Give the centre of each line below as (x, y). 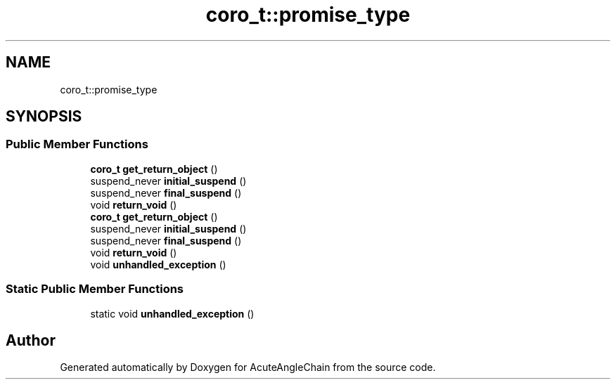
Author (31, 340)
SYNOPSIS (44, 117)
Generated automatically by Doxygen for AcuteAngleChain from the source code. (248, 367)
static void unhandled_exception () (172, 313)
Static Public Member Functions (95, 289)
